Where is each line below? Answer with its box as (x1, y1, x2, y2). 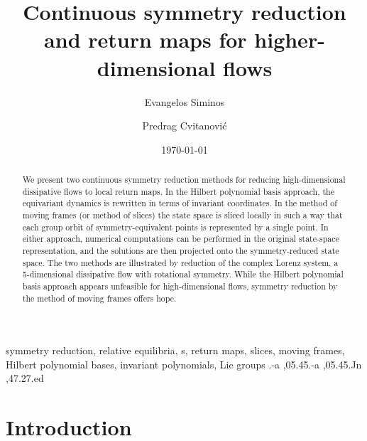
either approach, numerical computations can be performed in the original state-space (22, 233, 339, 245)
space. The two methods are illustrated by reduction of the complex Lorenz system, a (22, 256, 339, 268)
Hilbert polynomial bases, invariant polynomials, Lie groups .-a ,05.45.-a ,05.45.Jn (6, 356, 362, 371)
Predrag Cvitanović (142, 118, 227, 133)
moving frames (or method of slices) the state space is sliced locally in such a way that (22, 209, 343, 221)
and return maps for (44, 25, 247, 54)
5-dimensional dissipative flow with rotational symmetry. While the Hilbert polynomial (22, 268, 344, 280)
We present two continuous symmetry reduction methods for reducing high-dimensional (22, 174, 346, 186)
